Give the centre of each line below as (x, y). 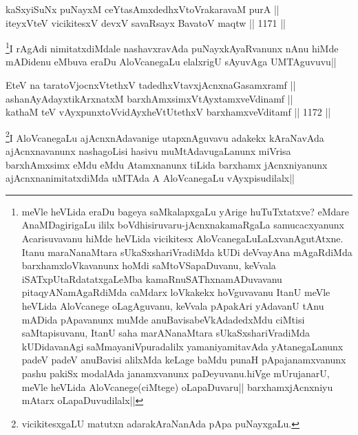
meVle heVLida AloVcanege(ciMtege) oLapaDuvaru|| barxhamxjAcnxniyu (177, 386)
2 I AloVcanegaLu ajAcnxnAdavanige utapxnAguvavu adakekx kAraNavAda (165, 136)
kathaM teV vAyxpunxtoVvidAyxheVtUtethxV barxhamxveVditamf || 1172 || (168, 112)
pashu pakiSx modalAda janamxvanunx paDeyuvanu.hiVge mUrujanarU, (176, 373)
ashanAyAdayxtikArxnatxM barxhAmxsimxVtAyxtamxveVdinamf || (149, 98)
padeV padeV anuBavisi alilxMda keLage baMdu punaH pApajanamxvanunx (184, 360)
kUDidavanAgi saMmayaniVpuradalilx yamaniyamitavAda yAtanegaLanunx (182, 346)
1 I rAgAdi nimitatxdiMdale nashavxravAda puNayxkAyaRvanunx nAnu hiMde (172, 47)
